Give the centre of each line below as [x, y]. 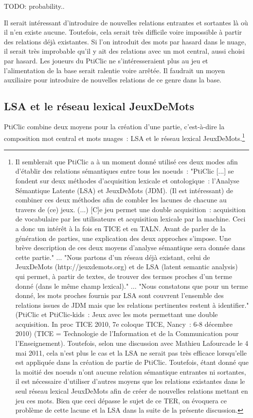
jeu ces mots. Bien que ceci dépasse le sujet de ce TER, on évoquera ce [121, 400]
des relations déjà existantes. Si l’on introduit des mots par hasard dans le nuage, [125, 41]
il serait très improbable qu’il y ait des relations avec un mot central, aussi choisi [124, 51]
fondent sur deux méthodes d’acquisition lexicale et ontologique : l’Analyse [127, 180]
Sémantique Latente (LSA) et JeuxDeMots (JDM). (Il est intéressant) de [124, 190]
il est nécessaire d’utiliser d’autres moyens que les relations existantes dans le [130, 381]
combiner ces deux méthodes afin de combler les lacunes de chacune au [121, 200]
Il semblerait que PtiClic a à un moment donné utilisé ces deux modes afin [126, 161]
